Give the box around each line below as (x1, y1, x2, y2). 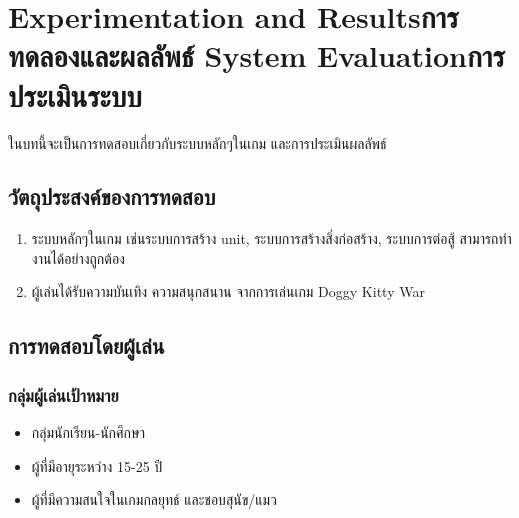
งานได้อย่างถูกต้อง (31, 247, 125, 268)
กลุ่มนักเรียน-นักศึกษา (31, 422, 145, 443)
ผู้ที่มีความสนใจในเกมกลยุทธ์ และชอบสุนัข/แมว (31, 489, 277, 510)
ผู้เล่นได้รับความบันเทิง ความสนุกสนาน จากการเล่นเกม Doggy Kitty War (31, 281, 425, 302)
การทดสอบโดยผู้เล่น (8, 330, 165, 361)
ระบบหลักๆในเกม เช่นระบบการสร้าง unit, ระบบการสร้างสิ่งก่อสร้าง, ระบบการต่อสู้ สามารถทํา (31, 228, 512, 249)
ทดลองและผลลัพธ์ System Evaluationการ (8, 35, 505, 76)
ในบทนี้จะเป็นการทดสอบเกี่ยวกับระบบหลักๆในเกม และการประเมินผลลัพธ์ (8, 132, 387, 153)
